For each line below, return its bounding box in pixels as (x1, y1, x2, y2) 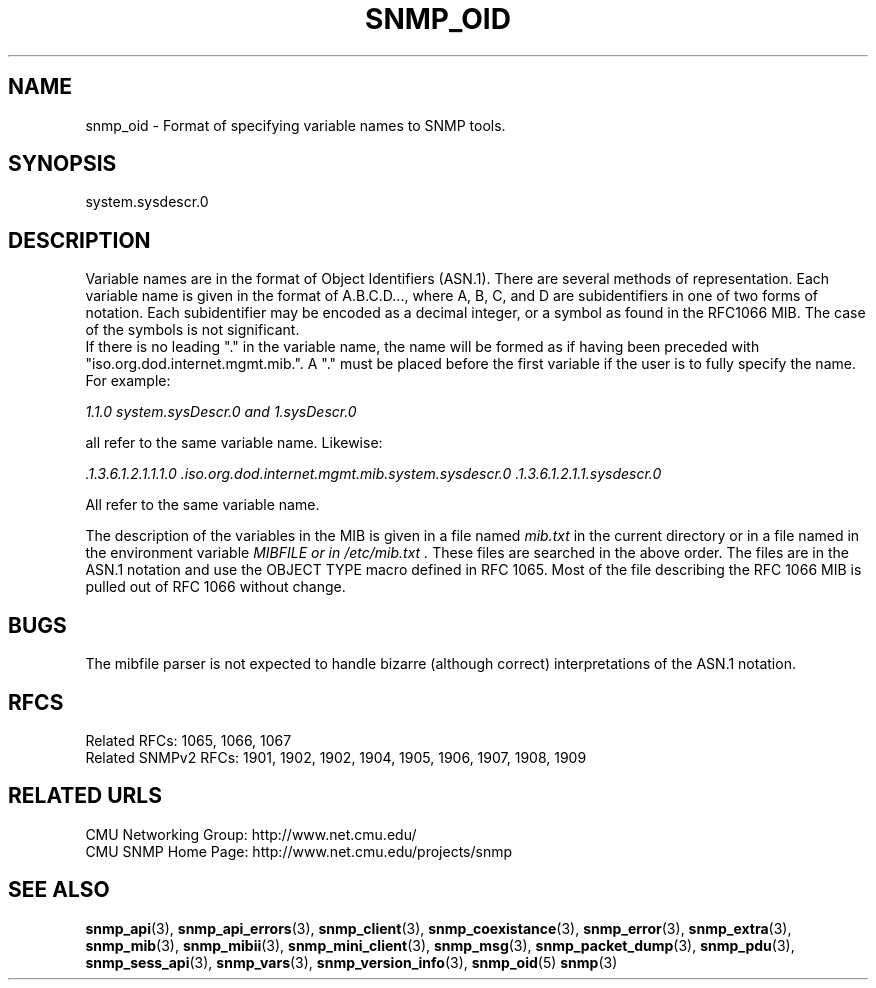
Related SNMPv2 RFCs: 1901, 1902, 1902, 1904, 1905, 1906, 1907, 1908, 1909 (85, 748, 587, 766)
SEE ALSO (8, 877, 110, 903)
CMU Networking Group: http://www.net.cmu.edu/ (85, 825, 417, 843)
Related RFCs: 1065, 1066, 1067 (85, 731, 292, 749)
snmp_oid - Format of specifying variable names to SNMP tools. (85, 116, 506, 134)
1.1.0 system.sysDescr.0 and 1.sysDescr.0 (85, 403, 357, 421)
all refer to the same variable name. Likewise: (85, 434, 383, 452)
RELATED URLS (8, 783, 162, 809)
